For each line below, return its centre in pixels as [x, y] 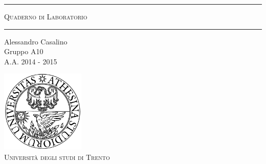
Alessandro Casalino [36, 41]
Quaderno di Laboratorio [46, 16]
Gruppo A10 [24, 51]
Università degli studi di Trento [57, 157]
